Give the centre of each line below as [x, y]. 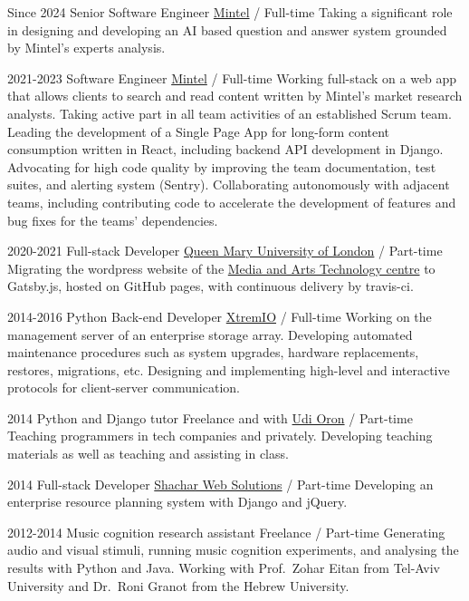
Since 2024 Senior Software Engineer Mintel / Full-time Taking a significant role [230, 12]
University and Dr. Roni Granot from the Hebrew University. [178, 585]
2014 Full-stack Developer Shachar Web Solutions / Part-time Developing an [220, 484]
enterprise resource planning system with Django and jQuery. [177, 502]
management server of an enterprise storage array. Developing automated [210, 334]
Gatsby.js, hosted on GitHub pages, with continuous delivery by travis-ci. [211, 286]
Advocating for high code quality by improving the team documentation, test [222, 166]
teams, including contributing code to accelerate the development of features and [232, 202]
